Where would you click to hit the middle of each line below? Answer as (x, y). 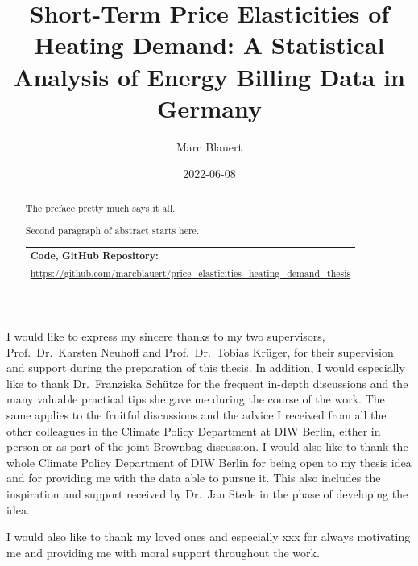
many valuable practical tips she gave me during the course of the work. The (196, 399)
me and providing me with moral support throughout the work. (163, 552)
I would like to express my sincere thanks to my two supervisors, (166, 335)
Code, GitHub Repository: (94, 256)
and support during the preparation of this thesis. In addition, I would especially (206, 368)
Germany (209, 107)
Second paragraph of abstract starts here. (112, 231)
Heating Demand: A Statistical (209, 45)
